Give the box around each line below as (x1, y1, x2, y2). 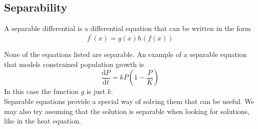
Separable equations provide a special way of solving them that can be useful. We (4, 96, 254, 106)
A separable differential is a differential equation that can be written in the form (4, 23, 251, 33)
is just (86, 86, 105, 96)
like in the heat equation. (4, 115, 81, 126)
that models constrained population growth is (4, 58, 144, 69)
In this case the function (4, 86, 79, 96)
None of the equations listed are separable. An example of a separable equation (4, 49, 247, 59)
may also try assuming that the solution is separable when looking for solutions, (4, 105, 249, 116)
